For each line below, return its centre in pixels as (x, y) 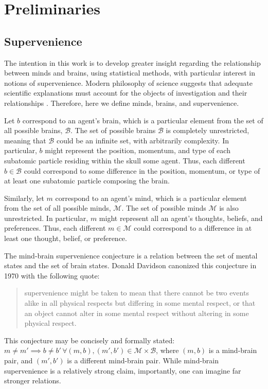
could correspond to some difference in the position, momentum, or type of (142, 170)
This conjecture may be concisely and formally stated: (90, 340)
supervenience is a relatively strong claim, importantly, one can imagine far (123, 370)
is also (229, 208)
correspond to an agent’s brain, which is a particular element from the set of (143, 120)
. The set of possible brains (113, 130)
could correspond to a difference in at (193, 228)
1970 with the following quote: (52, 275)
